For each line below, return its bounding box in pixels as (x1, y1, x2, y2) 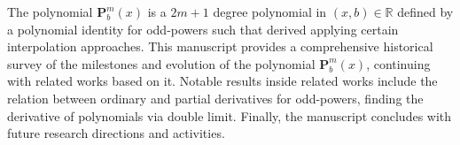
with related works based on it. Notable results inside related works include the (7, 72, 438, 90)
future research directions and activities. (7, 124, 225, 142)
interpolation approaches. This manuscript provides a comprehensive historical (7, 37, 433, 56)
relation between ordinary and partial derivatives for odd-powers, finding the (7, 88, 424, 107)
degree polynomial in (213, 3, 327, 20)
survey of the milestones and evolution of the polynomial (7, 54, 316, 72)
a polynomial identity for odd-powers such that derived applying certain (7, 19, 399, 38)
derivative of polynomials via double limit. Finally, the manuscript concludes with (7, 106, 452, 125)
